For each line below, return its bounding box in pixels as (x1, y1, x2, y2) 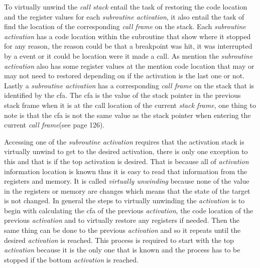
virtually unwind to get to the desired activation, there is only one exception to (4, 146, 248, 157)
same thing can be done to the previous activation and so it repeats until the (4, 225, 241, 235)
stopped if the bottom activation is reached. (4, 254, 139, 264)
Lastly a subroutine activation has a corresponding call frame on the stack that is (4, 80, 254, 90)
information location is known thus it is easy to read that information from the (4, 166, 247, 176)
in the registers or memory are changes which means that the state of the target (4, 185, 250, 196)
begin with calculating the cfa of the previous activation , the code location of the (4, 205, 253, 215)
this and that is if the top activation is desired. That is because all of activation (4, 156, 249, 166)
